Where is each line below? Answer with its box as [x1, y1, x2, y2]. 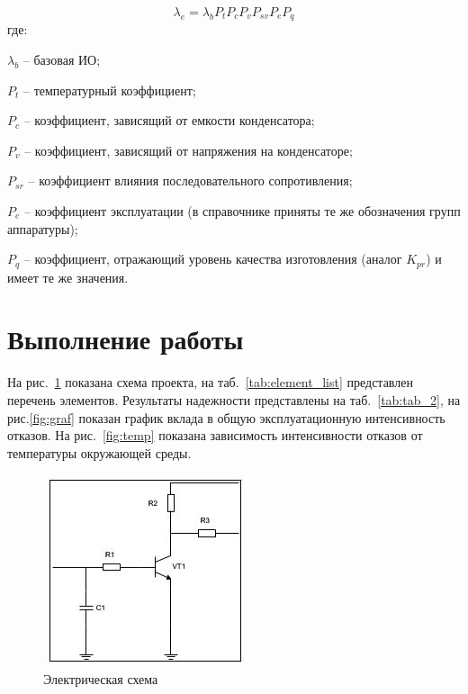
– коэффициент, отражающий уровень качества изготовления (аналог [23, 249, 402, 268]
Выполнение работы [7, 320, 244, 357]
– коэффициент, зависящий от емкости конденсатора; [23, 111, 315, 130]
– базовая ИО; [22, 50, 101, 69]
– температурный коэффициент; [22, 80, 196, 99]
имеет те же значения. [7, 267, 129, 286]
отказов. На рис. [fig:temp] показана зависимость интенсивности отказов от [7, 426, 423, 445]
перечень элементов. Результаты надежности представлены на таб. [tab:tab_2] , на [7, 390, 461, 409]
